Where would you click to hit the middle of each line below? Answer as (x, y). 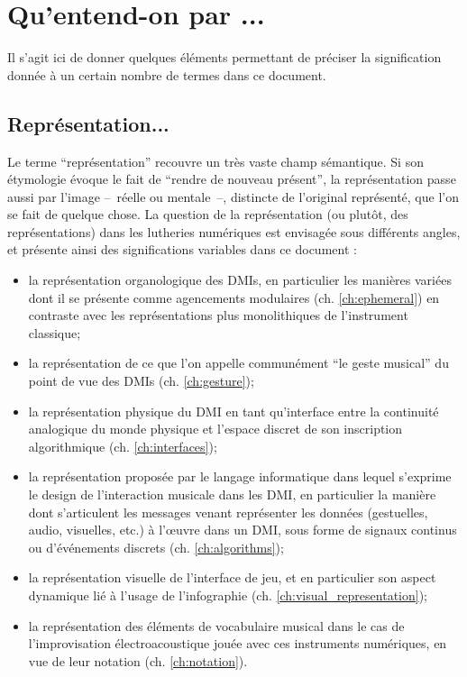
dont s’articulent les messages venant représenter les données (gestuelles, (228, 512)
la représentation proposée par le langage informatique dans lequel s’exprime (240, 476)
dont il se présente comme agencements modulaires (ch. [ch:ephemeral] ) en (234, 297)
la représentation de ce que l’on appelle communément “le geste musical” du (238, 363)
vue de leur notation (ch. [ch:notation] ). (138, 660)
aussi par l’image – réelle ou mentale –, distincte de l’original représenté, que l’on (233, 196)
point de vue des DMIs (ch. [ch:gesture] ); (141, 381)
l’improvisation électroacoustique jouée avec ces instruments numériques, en (238, 643)
